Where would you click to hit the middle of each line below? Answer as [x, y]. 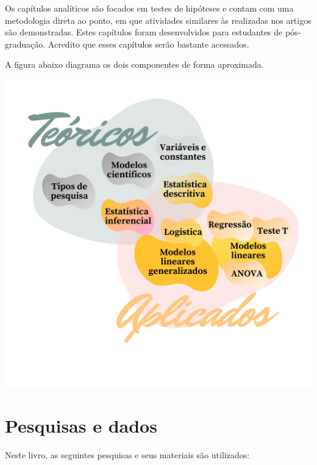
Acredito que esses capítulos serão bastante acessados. [148, 44]
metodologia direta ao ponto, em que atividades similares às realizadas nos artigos [158, 20]
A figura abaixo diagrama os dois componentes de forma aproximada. [134, 64]
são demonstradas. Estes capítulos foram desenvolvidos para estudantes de [144, 32]
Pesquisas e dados [81, 425]
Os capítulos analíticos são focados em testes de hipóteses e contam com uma [149, 8]
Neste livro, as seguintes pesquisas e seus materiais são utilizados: [127, 454]
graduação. [25, 44]
